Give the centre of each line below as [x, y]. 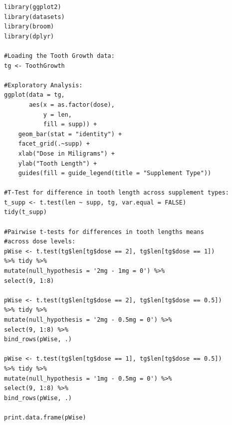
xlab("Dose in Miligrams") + [66, 153]
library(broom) [29, 27]
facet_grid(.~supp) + [54, 144]
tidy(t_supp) [25, 212]
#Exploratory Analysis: [43, 85]
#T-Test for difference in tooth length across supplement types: [117, 193]
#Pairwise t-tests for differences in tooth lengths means [104, 232]
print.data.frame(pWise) [45, 417]
